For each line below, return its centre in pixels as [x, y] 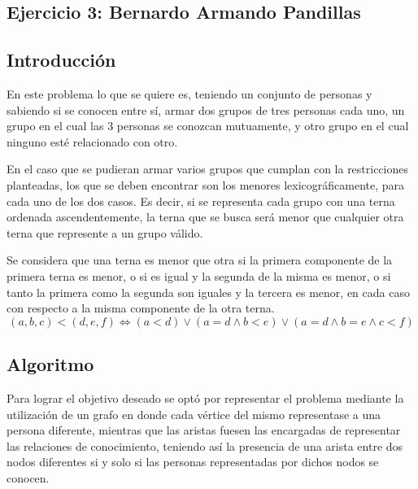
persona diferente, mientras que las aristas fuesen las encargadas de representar [204, 430]
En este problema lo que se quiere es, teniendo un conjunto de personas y [189, 93]
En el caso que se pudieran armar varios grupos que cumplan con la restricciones [208, 169]
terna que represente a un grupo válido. [105, 232]
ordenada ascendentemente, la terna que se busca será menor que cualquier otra [205, 217]
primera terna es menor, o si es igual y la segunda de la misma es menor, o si [199, 275]
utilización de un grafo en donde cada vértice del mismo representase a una [194, 414]
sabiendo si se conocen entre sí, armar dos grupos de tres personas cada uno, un [206, 109]
